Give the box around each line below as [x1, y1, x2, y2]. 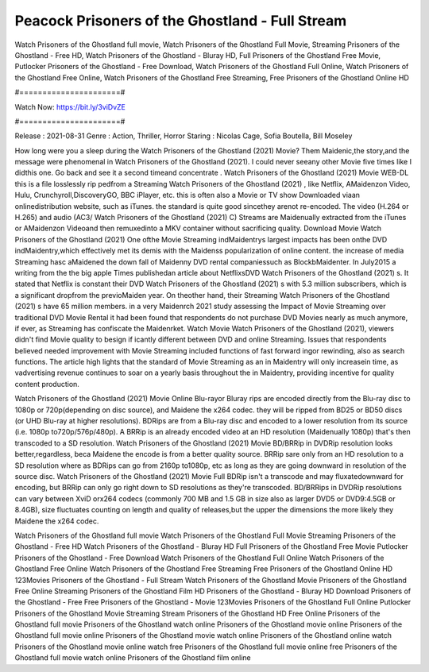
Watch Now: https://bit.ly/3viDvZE [14, 102, 126, 111]
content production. [14, 379, 79, 388]
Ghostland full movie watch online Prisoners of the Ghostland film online [14, 653, 252, 662]
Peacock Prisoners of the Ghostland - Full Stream [14, 12, 347, 29]
